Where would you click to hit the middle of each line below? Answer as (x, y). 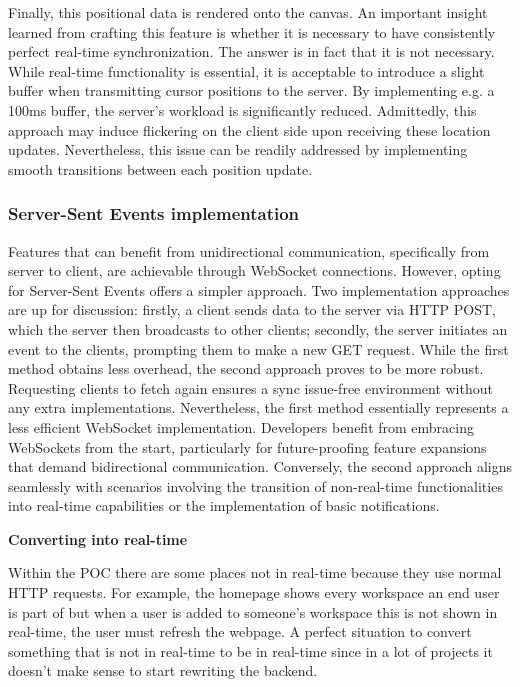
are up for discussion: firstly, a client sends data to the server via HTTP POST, (252, 309)
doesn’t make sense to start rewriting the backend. (163, 670)
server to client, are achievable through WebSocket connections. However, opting (254, 270)
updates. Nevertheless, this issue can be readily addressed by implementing (238, 149)
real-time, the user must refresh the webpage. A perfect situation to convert (240, 631)
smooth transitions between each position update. (160, 168)
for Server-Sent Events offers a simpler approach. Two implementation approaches (259, 289)
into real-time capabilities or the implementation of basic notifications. (224, 505)
